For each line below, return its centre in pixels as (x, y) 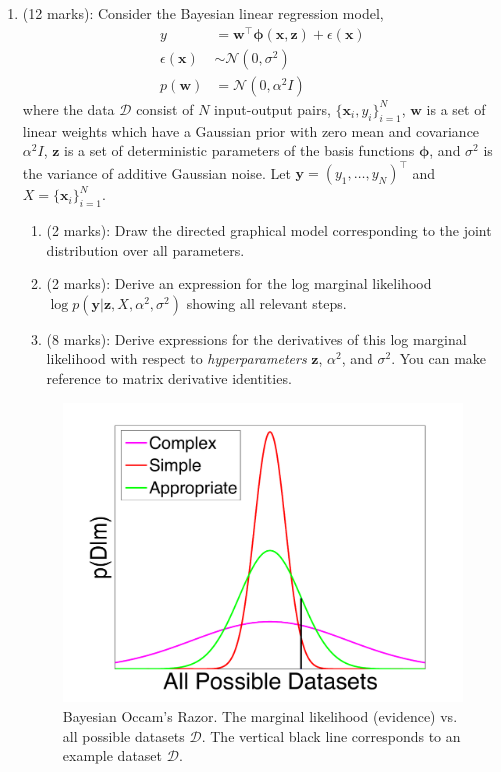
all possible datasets (123, 735)
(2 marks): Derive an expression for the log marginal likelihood (239, 283)
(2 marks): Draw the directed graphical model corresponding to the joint (269, 230)
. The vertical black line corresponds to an (331, 735)
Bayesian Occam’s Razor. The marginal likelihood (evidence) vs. (260, 715)
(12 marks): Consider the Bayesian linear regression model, (203, 13)
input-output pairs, (272, 108)
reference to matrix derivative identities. (169, 378)
